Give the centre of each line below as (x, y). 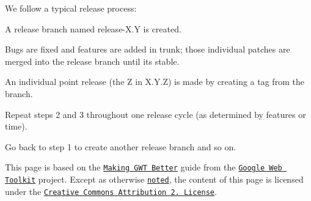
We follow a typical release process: (71, 8)
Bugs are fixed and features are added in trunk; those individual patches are (148, 49)
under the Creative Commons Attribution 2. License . (111, 191)
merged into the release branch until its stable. (92, 61)
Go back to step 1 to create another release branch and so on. (121, 146)
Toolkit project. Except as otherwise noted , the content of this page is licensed (154, 179)
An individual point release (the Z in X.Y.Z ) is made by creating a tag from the (155, 82)
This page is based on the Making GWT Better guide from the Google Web (144, 167)
